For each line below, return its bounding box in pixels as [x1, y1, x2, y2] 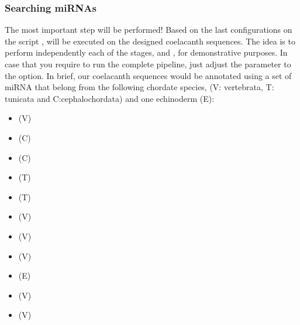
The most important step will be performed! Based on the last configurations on [5, 23, 292, 36]
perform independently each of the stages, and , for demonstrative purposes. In [5, 46, 288, 59]
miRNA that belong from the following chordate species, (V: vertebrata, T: [5, 81, 274, 93]
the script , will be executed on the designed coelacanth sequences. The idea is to [5, 35, 295, 47]
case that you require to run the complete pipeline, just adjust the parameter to [5, 58, 291, 70]
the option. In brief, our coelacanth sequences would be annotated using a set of [5, 69, 292, 81]
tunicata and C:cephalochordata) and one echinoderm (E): [5, 92, 215, 104]
